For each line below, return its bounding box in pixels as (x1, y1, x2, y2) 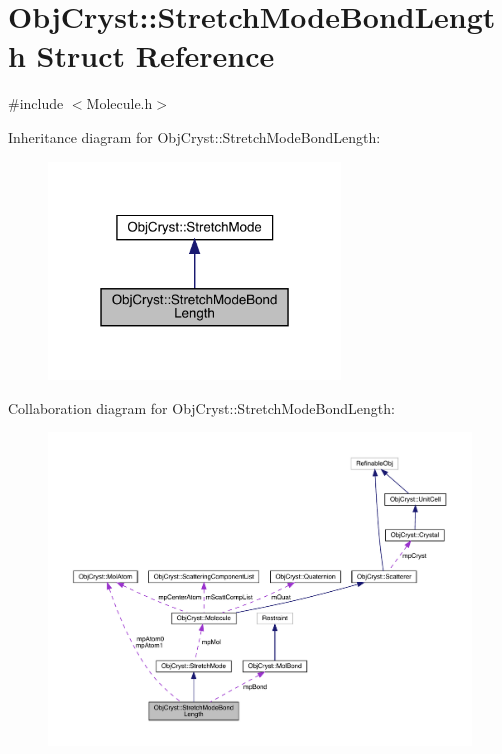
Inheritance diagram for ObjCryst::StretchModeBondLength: (8, 126, 381, 147)
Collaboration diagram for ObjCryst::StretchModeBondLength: (8, 397, 395, 418)
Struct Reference (36, 35, 275, 76)
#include (8, 93, 64, 114)
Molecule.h (86, 93, 153, 114)
